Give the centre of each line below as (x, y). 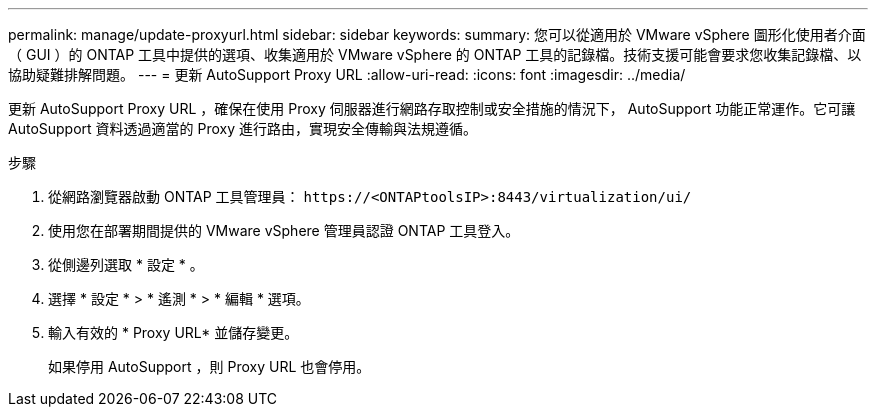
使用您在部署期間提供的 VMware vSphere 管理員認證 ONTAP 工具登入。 (284, 230)
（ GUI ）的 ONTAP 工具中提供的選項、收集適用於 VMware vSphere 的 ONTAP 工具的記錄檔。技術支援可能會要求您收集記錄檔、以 (435, 54)
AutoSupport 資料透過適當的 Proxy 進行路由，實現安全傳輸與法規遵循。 (243, 128)
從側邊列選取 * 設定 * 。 (126, 264)
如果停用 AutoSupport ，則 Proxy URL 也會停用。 (209, 366)
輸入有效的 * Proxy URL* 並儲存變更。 (173, 332)
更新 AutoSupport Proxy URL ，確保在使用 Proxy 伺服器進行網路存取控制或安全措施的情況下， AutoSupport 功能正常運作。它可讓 (432, 108)
